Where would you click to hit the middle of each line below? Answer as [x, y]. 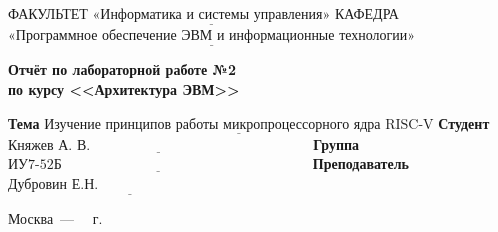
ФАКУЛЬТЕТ [48, 13]
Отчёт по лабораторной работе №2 [122, 69]
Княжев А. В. [49, 145]
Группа [336, 143]
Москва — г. [55, 218]
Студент [464, 122]
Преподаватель [360, 163]
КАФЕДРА [366, 13]
